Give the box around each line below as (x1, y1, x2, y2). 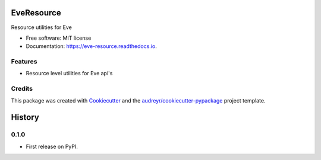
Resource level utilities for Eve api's (26, 70, 113, 77)
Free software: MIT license (26, 34, 92, 41)
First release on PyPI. (26, 143, 78, 150)
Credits (11, 85, 33, 93)
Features (11, 57, 37, 66)
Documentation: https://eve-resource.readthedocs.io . (26, 43, 157, 50)
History (11, 113, 40, 123)
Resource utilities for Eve (11, 24, 73, 31)
